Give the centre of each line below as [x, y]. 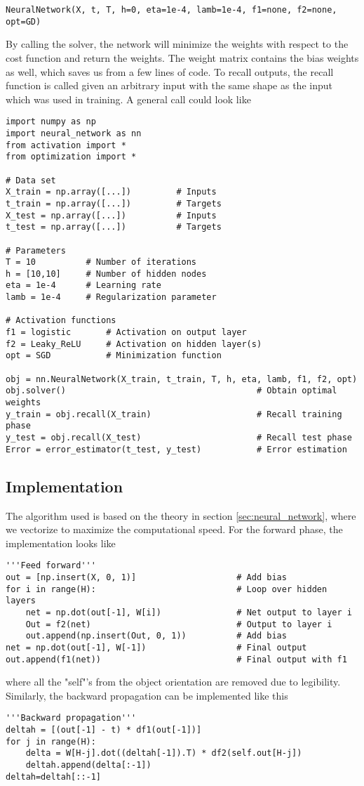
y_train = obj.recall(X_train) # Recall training [174, 414]
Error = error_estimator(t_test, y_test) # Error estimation [176, 449]
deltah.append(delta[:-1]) [88, 765]
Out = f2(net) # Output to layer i [179, 624]
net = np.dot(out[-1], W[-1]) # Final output [156, 647]
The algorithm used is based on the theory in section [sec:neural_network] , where [181, 515]
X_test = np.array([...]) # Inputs [111, 215]
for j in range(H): [51, 741]
